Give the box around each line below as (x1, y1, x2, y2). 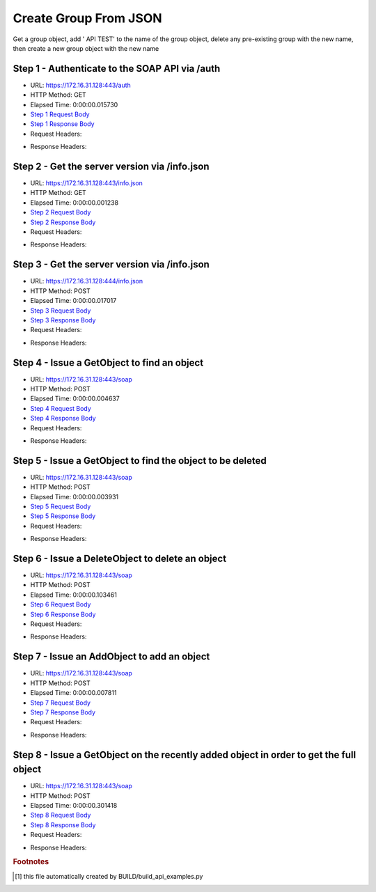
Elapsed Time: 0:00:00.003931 (30, 492, 119, 501)
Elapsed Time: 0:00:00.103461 (30, 590, 118, 599)
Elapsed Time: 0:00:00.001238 (30, 198, 118, 207)
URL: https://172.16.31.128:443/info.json (30, 179, 143, 187)
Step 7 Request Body (30, 698, 91, 707)
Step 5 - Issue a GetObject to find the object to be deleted (13, 455, 267, 467)
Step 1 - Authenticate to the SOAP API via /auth (13, 63, 221, 75)
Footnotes (13, 857, 49, 867)
